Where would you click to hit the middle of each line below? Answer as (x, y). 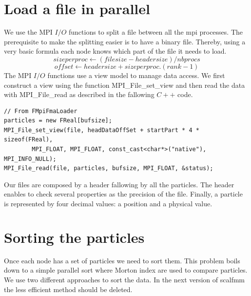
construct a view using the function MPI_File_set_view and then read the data (125, 85)
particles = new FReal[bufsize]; (58, 121)
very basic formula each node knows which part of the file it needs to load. (115, 51)
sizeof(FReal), (29, 140)
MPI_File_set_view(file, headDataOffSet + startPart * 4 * (102, 130)
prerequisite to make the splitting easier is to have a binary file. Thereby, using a (125, 41)
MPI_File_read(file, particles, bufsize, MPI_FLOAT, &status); (109, 168)
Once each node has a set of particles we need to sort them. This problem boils (122, 260)
